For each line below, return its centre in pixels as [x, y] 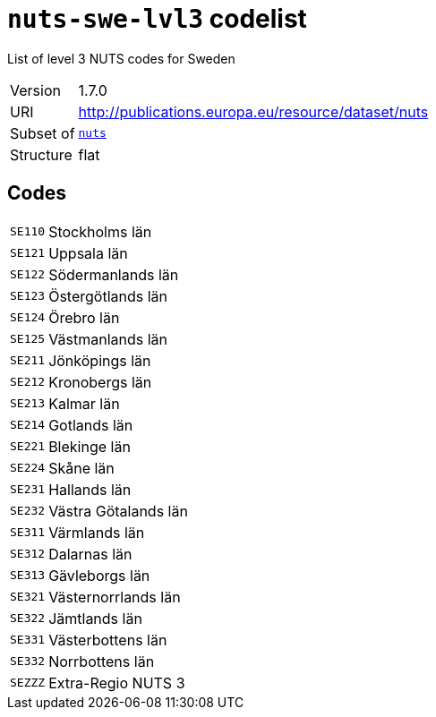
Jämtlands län [95, 618]
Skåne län [81, 468]
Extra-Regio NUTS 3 [117, 683]
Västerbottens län [108, 640]
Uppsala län [88, 253]
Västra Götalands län [118, 511]
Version [35, 90]
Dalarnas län [90, 554]
